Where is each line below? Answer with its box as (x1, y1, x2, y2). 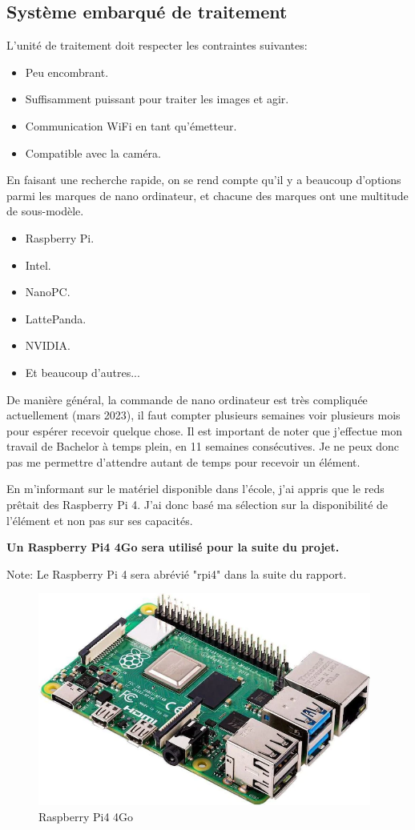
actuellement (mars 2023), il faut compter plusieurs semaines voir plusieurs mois (6, 407, 401, 423)
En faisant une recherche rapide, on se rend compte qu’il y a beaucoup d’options (6, 171, 401, 188)
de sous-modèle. (6, 202, 84, 219)
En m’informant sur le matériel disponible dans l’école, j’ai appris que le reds (6, 480, 385, 497)
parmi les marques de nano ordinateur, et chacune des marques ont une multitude (6, 186, 409, 203)
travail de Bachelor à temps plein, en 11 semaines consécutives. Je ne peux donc (6, 438, 399, 455)
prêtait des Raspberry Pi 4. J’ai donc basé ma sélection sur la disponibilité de (6, 496, 389, 513)
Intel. (25, 256, 51, 273)
